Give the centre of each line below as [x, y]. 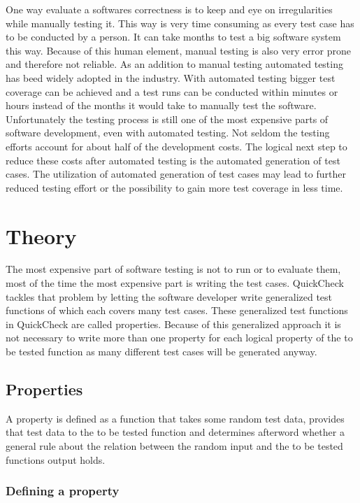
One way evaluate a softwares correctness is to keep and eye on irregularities [169, 9]
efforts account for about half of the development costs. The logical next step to [177, 146]
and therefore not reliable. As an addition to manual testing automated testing [174, 64]
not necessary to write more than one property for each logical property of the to [179, 338]
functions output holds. [56, 459]
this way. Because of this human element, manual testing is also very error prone [178, 50]
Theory [41, 235]
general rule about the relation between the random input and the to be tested [174, 445]
